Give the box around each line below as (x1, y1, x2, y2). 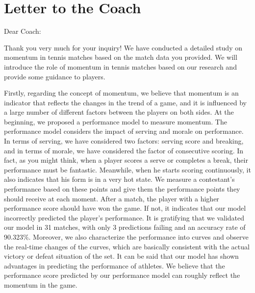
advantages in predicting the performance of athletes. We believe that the (4, 260, 225, 270)
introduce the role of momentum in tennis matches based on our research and (4, 61, 237, 72)
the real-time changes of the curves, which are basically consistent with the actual (4, 241, 250, 251)
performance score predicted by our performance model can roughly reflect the (4, 270, 240, 280)
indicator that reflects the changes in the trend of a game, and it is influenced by (4, 97, 247, 107)
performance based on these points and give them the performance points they (4, 184, 240, 194)
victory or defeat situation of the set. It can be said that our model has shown (4, 251, 239, 261)
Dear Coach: (4, 26, 41, 36)
